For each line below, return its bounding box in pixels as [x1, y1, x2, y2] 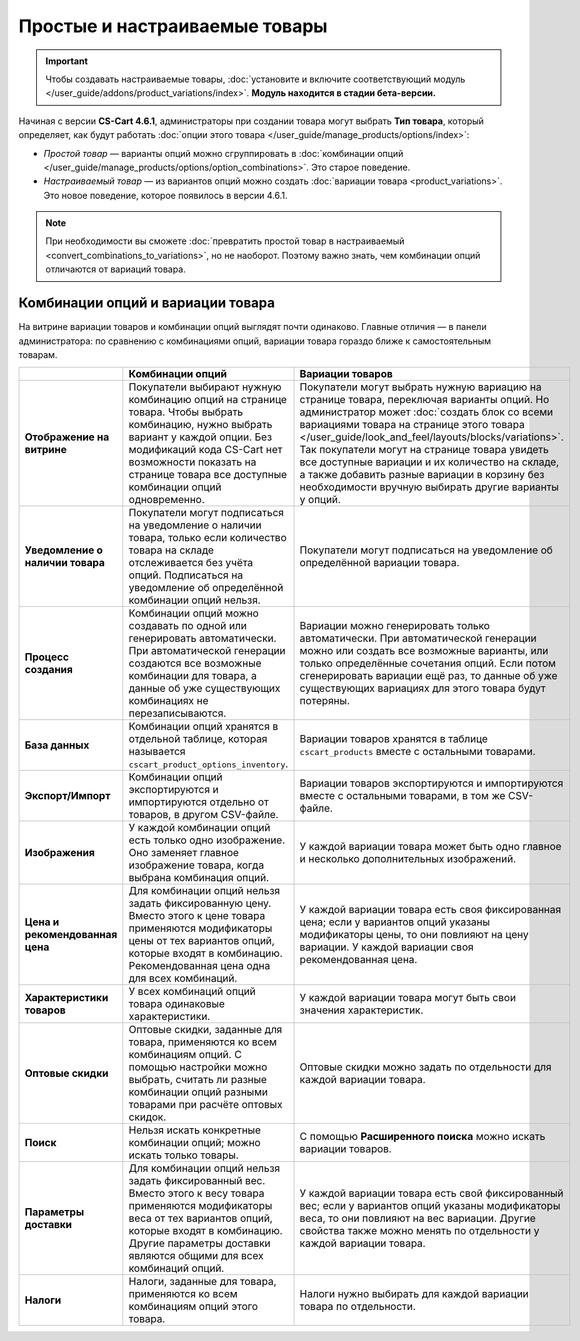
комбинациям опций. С [128, 1048, 242, 1062]
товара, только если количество [128, 531, 287, 545]
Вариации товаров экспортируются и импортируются [299, 776, 564, 790]
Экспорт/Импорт [24, 789, 111, 803]
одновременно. [128, 493, 205, 507]
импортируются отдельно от [128, 795, 269, 809]
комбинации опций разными [128, 1085, 269, 1099]
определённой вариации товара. [299, 556, 460, 570]
